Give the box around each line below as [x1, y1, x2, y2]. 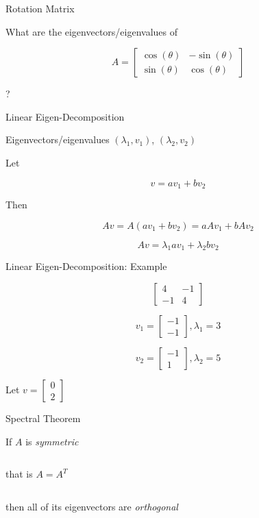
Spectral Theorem [5, 411, 81, 425]
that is [5, 467, 33, 481]
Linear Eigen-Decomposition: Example [5, 259, 167, 273]
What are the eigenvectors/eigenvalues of [5, 24, 178, 38]
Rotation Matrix [5, 1, 75, 15]
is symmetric [25, 434, 79, 448]
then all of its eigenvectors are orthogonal [5, 499, 178, 513]
